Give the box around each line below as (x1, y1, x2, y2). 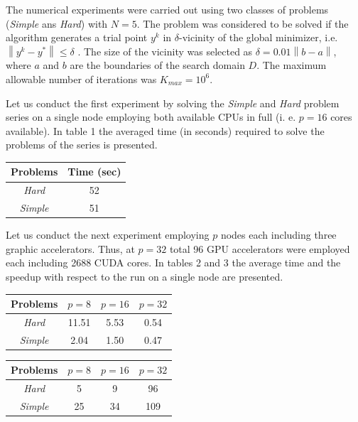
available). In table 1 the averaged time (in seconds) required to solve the (6, 123, 325, 138)
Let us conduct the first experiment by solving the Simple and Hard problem (6, 95, 340, 110)
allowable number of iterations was (6, 71, 157, 86)
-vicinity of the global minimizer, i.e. (178, 30, 338, 45)
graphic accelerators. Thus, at (6, 241, 135, 256)
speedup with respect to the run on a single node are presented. (6, 269, 283, 283)
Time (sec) (67, 164, 121, 179)
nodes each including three (220, 227, 337, 242)
